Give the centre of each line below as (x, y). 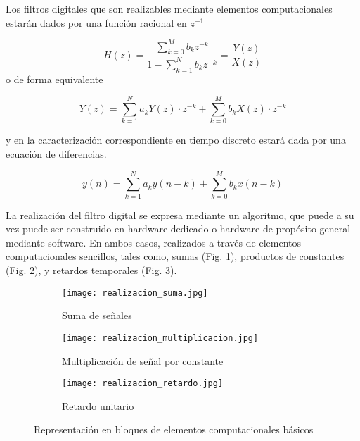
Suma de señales (97, 315)
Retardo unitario (98, 405)
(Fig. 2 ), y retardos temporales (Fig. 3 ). (91, 270)
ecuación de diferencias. (56, 153)
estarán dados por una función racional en (96, 22)
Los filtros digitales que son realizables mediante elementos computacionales (169, 8)
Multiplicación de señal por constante (143, 360)
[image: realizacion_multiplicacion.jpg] (160, 338)
